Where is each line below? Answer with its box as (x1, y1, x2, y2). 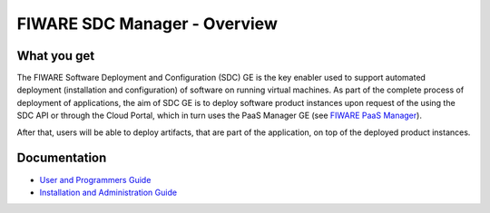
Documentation (16, 150, 107, 166)
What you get (16, 48, 95, 63)
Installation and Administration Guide (39, 187, 177, 198)
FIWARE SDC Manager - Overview (16, 14, 279, 34)
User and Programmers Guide (39, 174, 152, 185)
